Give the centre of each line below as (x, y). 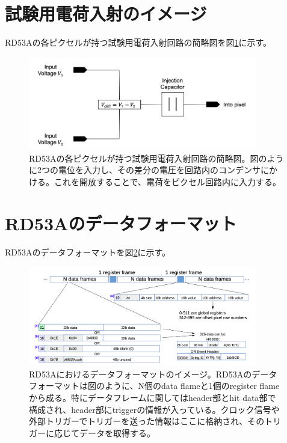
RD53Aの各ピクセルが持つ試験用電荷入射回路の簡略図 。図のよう (156, 158)
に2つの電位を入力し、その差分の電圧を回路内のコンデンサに (149, 170)
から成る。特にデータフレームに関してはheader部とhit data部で (153, 397)
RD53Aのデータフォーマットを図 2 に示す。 (88, 252)
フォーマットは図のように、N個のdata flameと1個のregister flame (154, 386)
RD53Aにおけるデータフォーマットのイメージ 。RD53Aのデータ (153, 374)
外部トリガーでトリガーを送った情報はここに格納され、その (147, 421)
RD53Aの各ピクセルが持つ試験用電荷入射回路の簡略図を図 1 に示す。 (138, 42)
